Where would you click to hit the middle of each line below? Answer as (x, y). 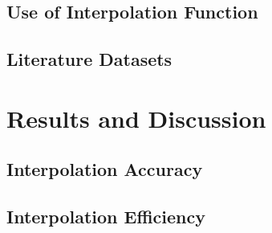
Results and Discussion (136, 118)
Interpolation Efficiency (106, 217)
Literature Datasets (89, 59)
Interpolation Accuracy (105, 169)
